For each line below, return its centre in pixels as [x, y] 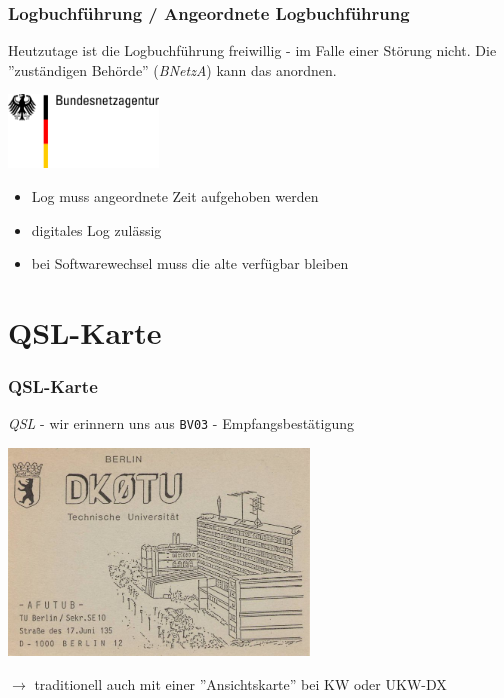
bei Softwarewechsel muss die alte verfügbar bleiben [190, 263]
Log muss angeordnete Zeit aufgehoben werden [175, 195]
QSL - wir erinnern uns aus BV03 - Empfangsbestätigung [181, 423]
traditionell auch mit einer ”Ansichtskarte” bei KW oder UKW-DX [240, 683]
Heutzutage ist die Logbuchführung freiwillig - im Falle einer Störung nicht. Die [252, 50]
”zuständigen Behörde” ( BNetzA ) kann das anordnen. [172, 69]
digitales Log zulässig [96, 229]
